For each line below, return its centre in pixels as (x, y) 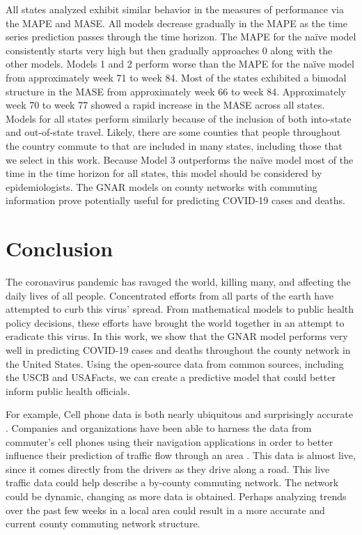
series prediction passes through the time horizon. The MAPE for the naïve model (181, 37)
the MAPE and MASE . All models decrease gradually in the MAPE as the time (176, 23)
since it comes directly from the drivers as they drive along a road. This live (168, 468)
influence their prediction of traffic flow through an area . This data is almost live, (181, 455)
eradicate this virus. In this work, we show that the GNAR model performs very (177, 336)
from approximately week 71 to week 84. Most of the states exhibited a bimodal (176, 77)
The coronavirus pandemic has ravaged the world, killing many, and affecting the (178, 282)
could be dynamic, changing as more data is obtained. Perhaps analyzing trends (176, 496)
